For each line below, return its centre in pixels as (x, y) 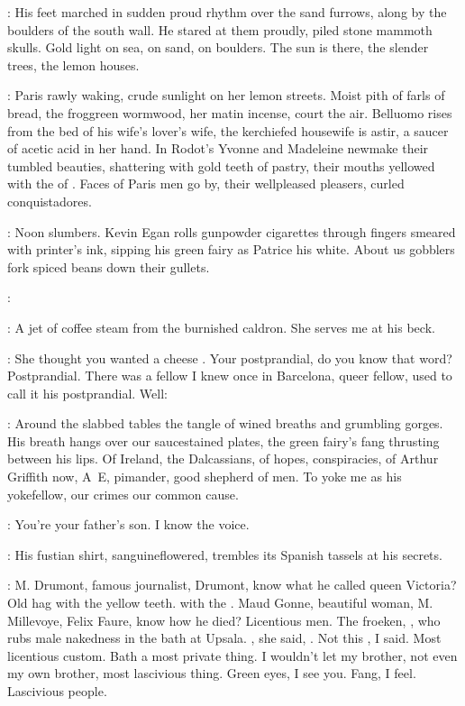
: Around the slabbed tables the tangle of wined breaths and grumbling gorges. (225, 423)
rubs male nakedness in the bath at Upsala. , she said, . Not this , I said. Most (224, 638)
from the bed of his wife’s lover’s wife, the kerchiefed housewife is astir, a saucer (228, 130)
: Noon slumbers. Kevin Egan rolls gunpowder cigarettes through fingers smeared (232, 231)
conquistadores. (50, 201)
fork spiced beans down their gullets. (109, 266)
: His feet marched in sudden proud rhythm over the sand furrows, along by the (227, 12)
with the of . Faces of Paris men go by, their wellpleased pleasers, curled (206, 183)
